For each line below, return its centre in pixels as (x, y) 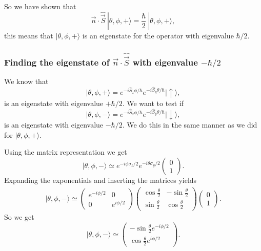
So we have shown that (40, 6)
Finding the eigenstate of (57, 62)
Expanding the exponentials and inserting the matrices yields (101, 180)
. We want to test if (153, 103)
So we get (19, 217)
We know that (26, 81)
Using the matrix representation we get (66, 152)
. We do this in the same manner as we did (190, 125)
